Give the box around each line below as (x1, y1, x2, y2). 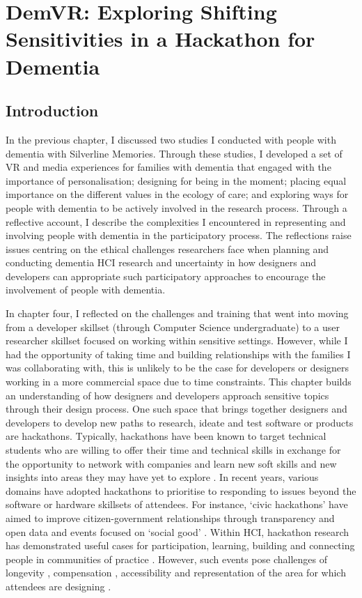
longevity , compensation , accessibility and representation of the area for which (6, 565, 346, 580)
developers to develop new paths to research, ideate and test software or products (6, 415, 354, 429)
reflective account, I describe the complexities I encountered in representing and (6, 214, 346, 229)
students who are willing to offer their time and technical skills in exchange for (6, 443, 341, 457)
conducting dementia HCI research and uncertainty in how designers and (6, 255, 317, 270)
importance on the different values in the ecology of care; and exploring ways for (6, 187, 349, 201)
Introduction (6, 100, 99, 121)
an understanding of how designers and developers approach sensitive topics (6, 388, 329, 402)
